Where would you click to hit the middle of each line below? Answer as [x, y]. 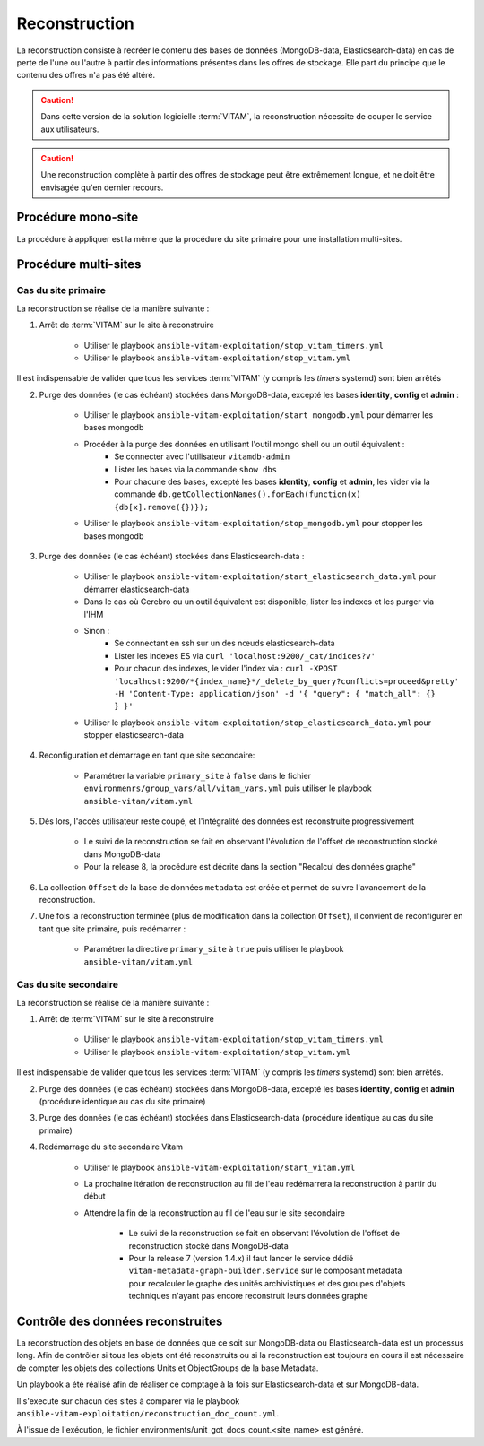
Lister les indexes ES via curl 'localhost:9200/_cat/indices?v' [245, 655]
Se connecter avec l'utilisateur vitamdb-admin [202, 456]
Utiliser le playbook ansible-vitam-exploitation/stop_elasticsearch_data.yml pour [258, 723]
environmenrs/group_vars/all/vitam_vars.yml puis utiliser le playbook [228, 788]
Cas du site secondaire [68, 984]
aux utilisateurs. [70, 129]
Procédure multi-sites [79, 264]
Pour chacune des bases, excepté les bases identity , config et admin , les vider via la [272, 482]
